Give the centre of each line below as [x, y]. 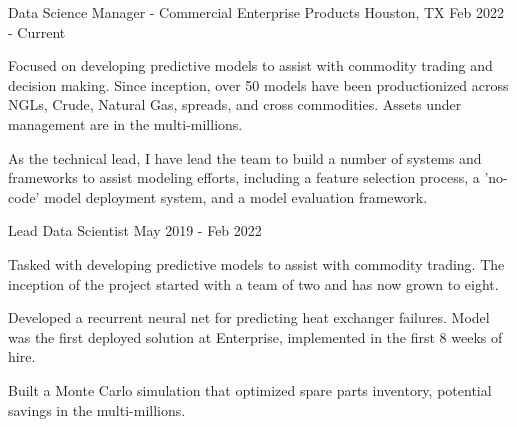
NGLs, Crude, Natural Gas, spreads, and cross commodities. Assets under [235, 104]
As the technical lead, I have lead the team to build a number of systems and [245, 157]
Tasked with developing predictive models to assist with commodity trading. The [256, 263]
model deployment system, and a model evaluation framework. [236, 196]
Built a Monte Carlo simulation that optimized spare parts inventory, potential [250, 389]
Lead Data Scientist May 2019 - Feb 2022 [135, 230]
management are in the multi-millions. [125, 123]
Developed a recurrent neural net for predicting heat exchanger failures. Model [249, 317]
